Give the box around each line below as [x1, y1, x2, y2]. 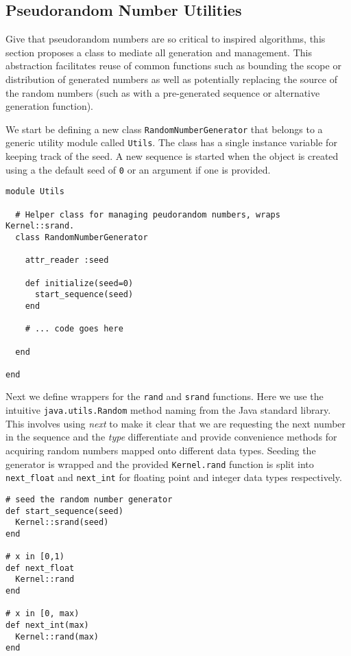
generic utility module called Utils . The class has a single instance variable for [5, 135, 337, 150]
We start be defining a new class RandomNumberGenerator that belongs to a [5, 121, 323, 136]
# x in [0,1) [5, 552, 64, 562]
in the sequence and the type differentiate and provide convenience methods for [5, 430, 337, 444]
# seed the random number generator [5, 494, 173, 504]
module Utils [5, 187, 64, 197]
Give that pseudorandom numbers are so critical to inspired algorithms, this [5, 32, 326, 46]
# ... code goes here [25, 324, 123, 334]
